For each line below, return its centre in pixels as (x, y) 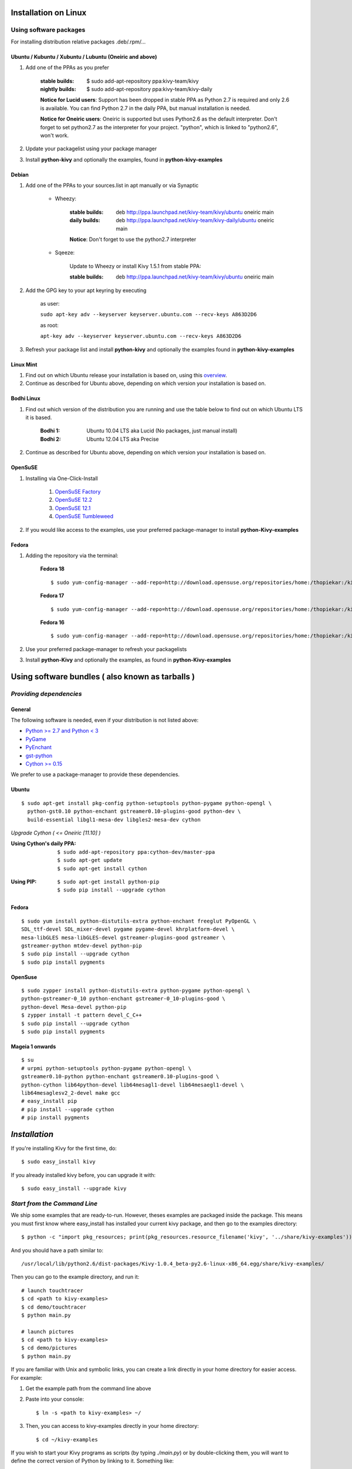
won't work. (55, 135)
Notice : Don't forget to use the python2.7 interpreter (133, 239)
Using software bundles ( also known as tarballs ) (103, 677)
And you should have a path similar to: (57, 1250)
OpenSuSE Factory (78, 492)
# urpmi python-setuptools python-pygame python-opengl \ (106, 1068)
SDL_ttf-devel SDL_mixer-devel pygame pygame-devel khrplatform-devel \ (128, 929)
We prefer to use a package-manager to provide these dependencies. (95, 774)
